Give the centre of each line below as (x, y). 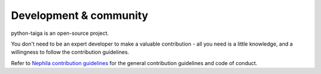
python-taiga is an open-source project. (60, 33)
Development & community (80, 15)
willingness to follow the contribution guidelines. (70, 52)
